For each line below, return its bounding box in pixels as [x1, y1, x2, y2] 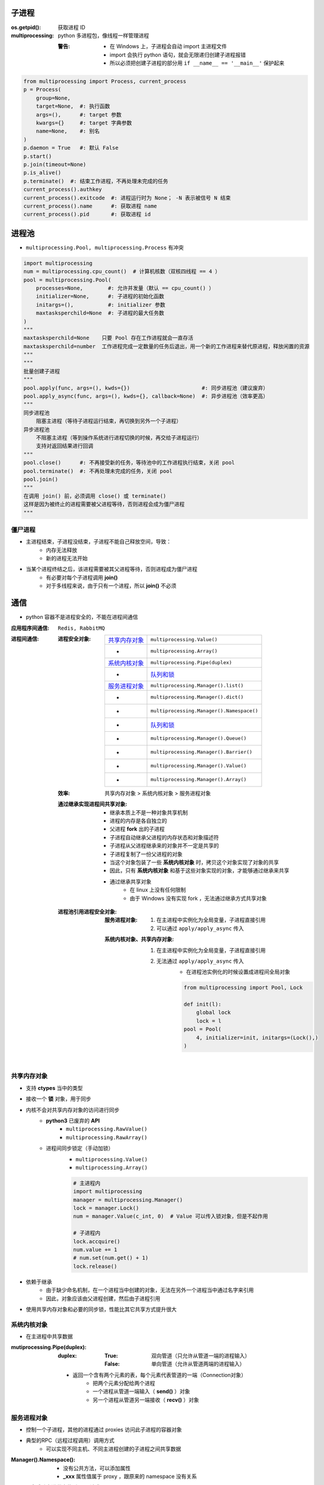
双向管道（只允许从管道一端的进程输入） [151, 1352, 250, 1359]
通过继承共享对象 [110, 878, 151, 885]
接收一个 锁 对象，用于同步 [26, 1095, 91, 1102]
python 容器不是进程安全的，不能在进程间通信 [26, 614, 138, 621]
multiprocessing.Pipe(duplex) [150, 659, 233, 666]
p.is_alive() [23, 169, 62, 176]
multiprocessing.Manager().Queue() [150, 735, 247, 742]
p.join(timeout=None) [23, 161, 87, 168]
